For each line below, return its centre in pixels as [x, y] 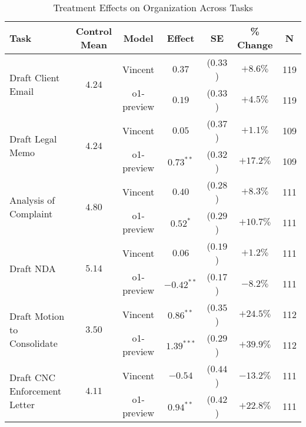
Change [255, 44]
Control [94, 31]
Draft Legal [33, 139]
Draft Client [35, 77]
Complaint [31, 214]
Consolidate [34, 343]
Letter [22, 404]
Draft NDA [33, 268]
